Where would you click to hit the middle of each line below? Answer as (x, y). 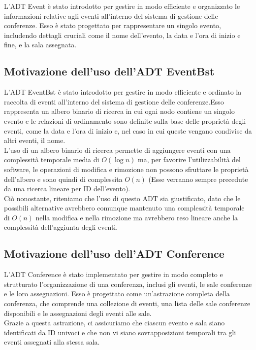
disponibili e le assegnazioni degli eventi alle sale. (78, 313)
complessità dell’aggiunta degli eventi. (61, 227)
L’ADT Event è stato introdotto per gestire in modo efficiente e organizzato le (122, 6)
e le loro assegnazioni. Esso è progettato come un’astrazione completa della (117, 294)
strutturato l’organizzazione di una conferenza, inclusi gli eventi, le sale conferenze (128, 284)
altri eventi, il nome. (35, 140)
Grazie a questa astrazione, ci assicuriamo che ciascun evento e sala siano (114, 323)
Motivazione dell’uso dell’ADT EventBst (109, 71)
